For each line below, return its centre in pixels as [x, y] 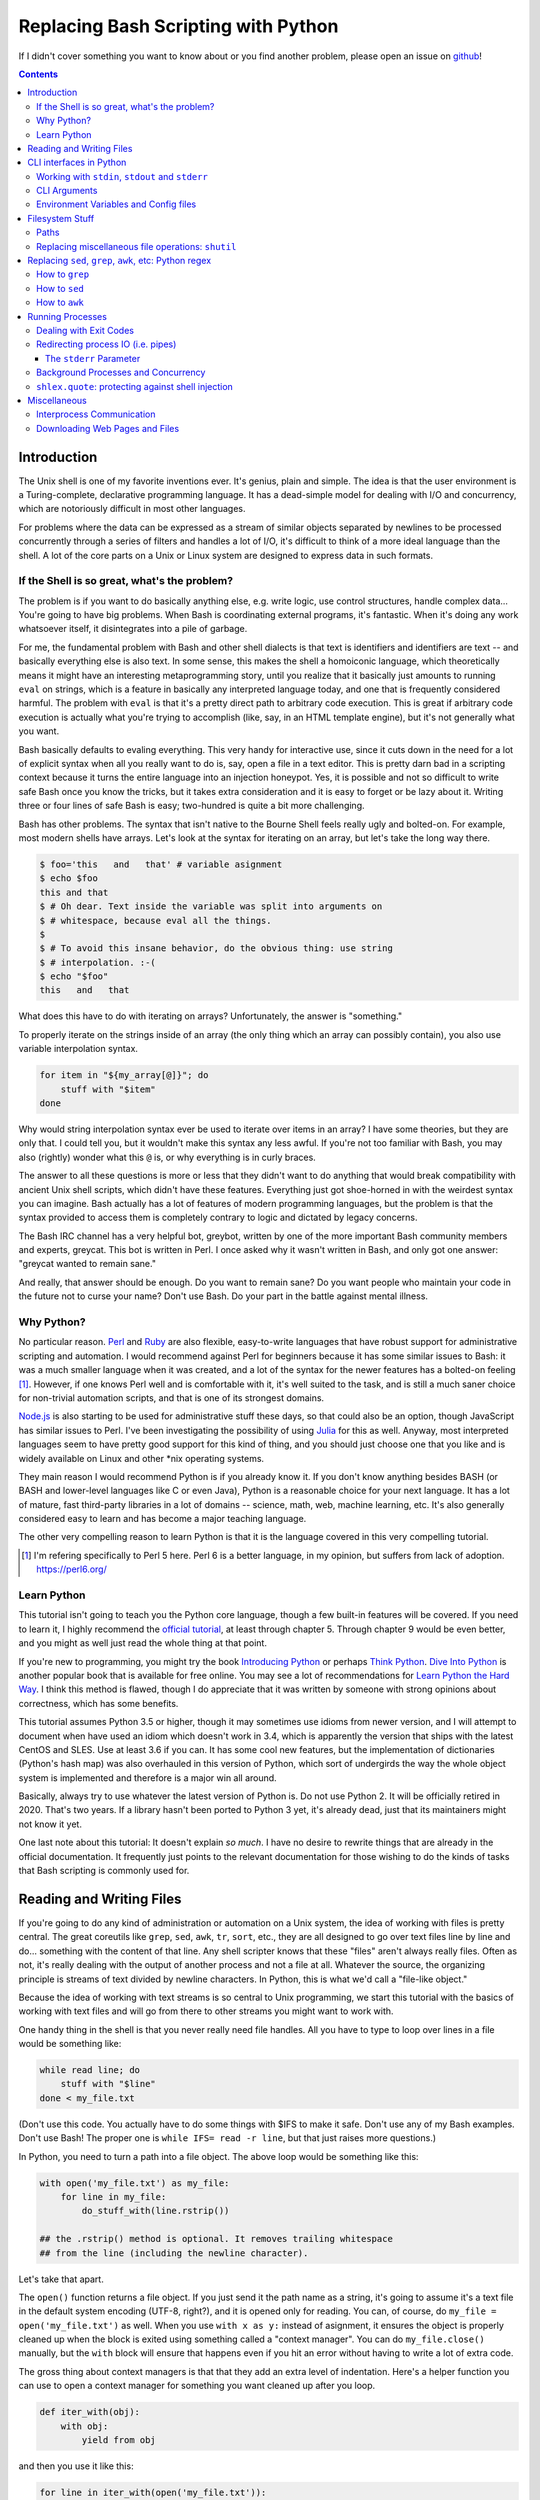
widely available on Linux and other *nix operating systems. [141, 1458]
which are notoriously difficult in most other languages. [132, 509]
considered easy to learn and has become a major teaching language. [162, 1519]
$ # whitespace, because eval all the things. [155, 920]
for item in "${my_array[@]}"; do [124, 1075]
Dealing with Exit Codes [85, 330]
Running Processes [67, 316]
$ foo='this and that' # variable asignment [161, 864]
